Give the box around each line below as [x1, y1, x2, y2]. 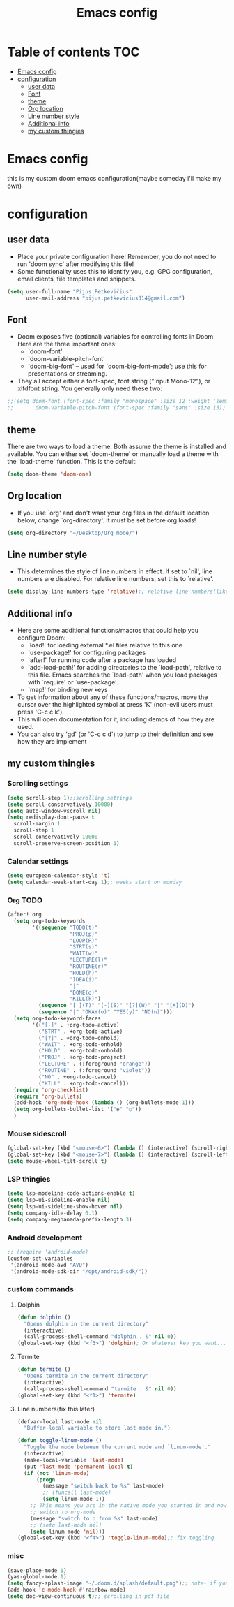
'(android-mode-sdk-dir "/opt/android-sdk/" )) [10, 1268, 148, 1275]
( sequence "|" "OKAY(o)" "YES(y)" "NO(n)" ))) [38, 1008, 173, 1015]
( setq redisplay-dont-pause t [7, 814, 95, 821]
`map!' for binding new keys [27, 686, 108, 694]
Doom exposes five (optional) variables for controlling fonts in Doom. [17, 332, 216, 341]
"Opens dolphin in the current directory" [24, 1320, 149, 1328]
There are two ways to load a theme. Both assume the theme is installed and [7, 442, 226, 450]
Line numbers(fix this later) [17, 1404, 95, 1413]
